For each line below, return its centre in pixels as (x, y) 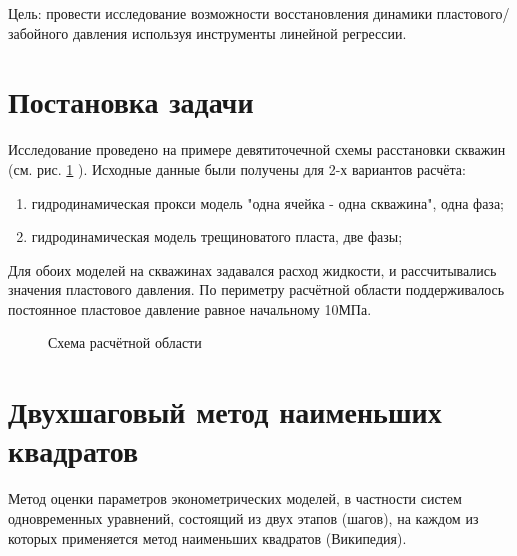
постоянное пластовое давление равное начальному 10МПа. (190, 308)
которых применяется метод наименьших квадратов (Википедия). (207, 537)
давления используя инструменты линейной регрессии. (239, 32)
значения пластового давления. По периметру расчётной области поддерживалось (256, 289)
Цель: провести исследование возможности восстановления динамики (220, 13)
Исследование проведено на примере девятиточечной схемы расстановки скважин (257, 149)
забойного (38, 32)
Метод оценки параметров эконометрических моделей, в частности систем (235, 498)
